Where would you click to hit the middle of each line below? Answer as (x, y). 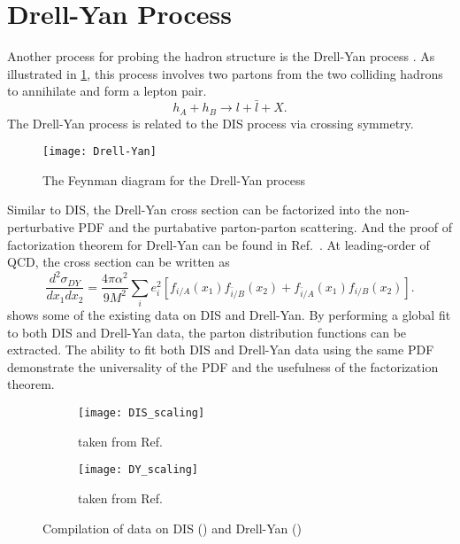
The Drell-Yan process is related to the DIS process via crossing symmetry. (211, 123)
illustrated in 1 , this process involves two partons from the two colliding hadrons (225, 73)
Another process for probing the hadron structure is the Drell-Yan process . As (221, 56)
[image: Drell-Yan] (100, 152)
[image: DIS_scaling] (142, 413)
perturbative (41, 227)
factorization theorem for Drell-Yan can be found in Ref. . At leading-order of (218, 244)
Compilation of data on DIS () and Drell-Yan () (172, 528)
